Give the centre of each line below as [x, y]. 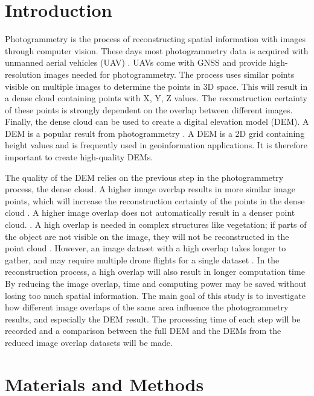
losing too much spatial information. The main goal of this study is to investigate [155, 295]
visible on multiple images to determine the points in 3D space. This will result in [156, 86]
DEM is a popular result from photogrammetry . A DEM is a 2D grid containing [155, 133]
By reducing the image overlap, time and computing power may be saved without [156, 283]
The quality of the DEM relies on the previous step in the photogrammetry [144, 177]
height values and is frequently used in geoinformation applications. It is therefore [156, 145]
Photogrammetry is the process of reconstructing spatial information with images [155, 39]
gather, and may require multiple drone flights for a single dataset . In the [142, 259]
